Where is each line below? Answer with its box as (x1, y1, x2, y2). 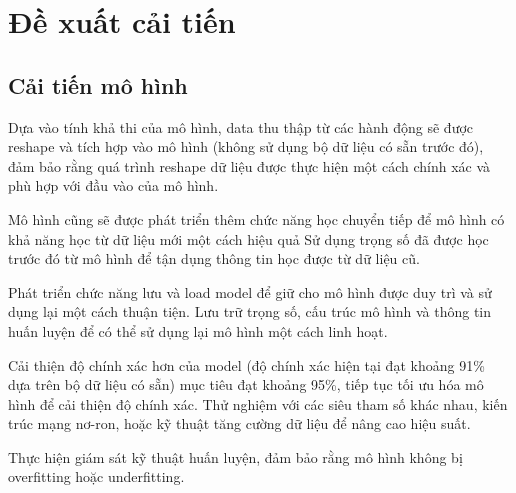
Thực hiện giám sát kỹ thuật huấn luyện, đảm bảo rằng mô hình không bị (8, 446, 463, 467)
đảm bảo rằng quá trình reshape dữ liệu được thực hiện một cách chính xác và (8, 155, 491, 176)
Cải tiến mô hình (8, 69, 188, 100)
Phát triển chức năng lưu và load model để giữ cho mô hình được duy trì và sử (8, 281, 492, 302)
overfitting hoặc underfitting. (8, 466, 185, 487)
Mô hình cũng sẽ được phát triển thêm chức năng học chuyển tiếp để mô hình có (8, 208, 505, 229)
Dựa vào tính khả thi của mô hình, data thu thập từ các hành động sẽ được (8, 116, 474, 137)
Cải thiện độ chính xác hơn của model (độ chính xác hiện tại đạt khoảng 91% (8, 354, 485, 375)
